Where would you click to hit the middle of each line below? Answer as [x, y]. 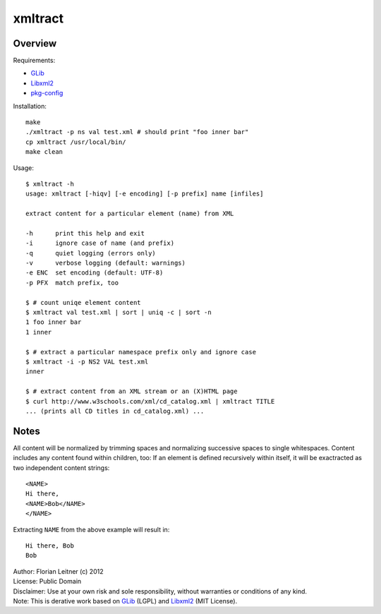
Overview [35, 43]
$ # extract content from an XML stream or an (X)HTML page [132, 391]
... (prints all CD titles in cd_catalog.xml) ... [115, 411]
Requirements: [34, 61]
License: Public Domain [47, 582]
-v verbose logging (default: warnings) [106, 263]
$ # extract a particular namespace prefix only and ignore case [141, 352]
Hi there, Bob [50, 546]
